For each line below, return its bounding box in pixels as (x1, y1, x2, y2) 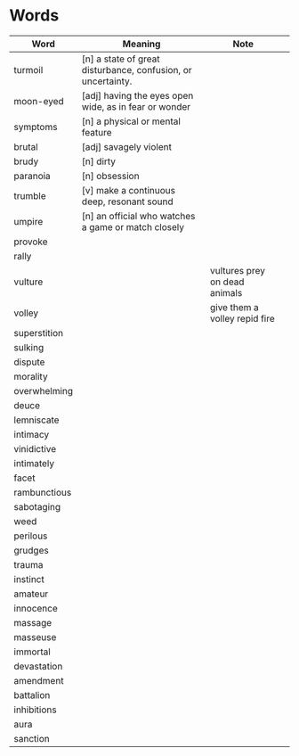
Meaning (122, 37, 161, 50)
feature (81, 126, 113, 138)
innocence (13, 602, 58, 614)
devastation (13, 660, 63, 672)
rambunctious (13, 486, 72, 498)
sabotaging (13, 500, 61, 513)
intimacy (13, 428, 50, 440)
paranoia (13, 169, 51, 182)
